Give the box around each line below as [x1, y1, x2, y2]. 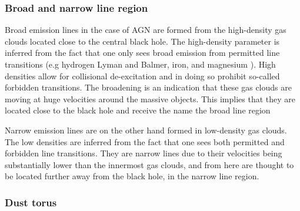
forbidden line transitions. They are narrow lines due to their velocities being [5, 147, 282, 159]
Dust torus [5, 195, 57, 209]
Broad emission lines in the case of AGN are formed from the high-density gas [5, 24, 286, 36]
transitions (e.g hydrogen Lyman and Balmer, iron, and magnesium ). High [5, 58, 276, 70]
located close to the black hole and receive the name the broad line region [5, 104, 271, 116]
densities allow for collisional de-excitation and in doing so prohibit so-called [5, 69, 280, 82]
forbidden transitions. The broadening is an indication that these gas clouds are [5, 81, 292, 93]
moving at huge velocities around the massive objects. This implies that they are [5, 92, 296, 105]
